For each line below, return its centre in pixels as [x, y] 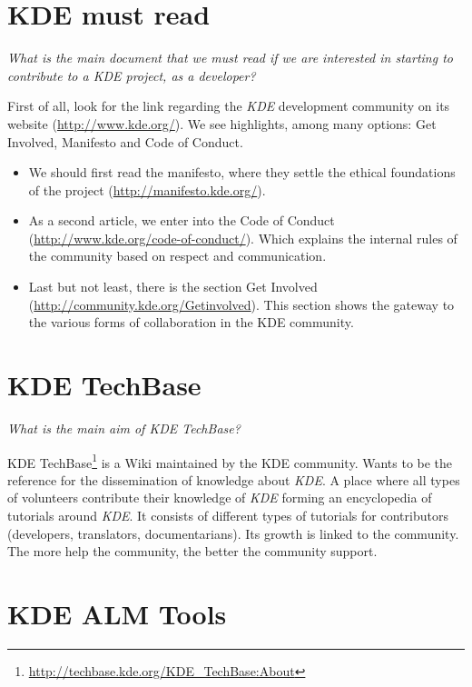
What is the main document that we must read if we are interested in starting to [230, 58]
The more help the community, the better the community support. [192, 551]
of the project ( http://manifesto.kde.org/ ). [147, 189]
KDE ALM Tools [117, 613]
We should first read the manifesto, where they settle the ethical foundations [242, 172]
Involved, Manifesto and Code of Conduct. [125, 141]
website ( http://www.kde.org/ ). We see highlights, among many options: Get [222, 123]
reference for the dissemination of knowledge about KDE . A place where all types [234, 479]
